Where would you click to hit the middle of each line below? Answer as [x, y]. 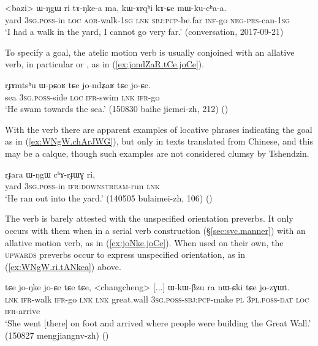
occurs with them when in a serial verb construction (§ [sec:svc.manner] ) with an [155, 230]
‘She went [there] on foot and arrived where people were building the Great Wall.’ [158, 323]
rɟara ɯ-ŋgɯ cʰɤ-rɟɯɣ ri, [50, 174]
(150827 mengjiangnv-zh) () [57, 335]
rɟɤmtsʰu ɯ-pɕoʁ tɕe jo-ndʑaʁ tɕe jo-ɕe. [78, 84]
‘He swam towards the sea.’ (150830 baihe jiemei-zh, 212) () [117, 109]
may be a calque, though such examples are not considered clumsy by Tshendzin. [157, 153]
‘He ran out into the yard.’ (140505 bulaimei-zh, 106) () [109, 197]
